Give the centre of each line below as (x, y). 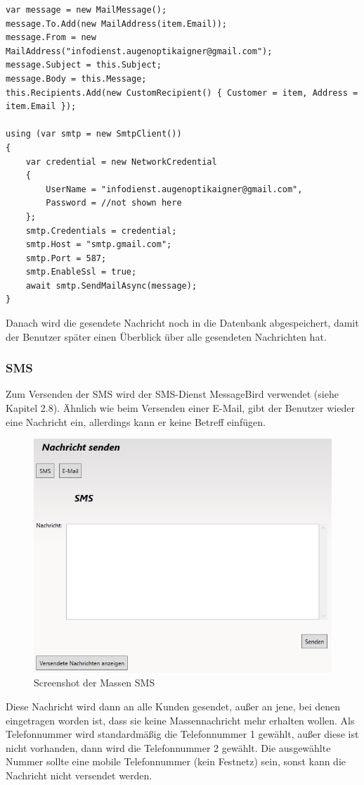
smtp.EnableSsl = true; (81, 272)
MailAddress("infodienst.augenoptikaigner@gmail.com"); (139, 51)
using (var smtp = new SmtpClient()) (94, 134)
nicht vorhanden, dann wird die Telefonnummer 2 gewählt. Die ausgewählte (168, 747)
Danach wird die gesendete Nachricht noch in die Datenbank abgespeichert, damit (182, 323)
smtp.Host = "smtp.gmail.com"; (99, 245)
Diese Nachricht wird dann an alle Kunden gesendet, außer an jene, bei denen (173, 706)
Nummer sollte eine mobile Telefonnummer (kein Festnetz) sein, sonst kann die (176, 761)
